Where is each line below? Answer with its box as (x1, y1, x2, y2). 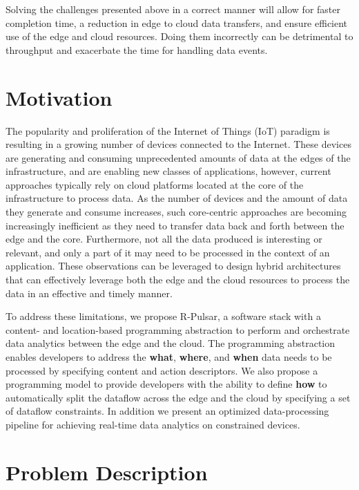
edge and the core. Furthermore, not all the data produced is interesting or (6, 232, 322, 246)
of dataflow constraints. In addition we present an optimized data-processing (6, 404, 329, 418)
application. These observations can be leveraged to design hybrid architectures (6, 258, 341, 273)
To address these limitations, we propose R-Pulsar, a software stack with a (6, 309, 321, 323)
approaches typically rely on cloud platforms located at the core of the (6, 177, 304, 191)
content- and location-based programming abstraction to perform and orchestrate (6, 322, 350, 337)
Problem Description (6, 458, 208, 486)
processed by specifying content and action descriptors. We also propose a (6, 363, 318, 377)
